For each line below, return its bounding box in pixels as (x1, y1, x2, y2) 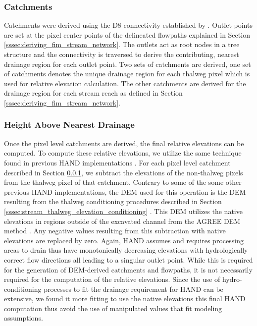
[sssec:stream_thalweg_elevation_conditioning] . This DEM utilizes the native (4, 206, 243, 216)
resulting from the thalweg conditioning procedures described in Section (4, 196, 222, 207)
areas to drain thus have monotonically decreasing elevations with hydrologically (4, 245, 248, 255)
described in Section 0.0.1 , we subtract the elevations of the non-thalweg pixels (4, 167, 243, 177)
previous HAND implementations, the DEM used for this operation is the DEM (4, 186, 246, 197)
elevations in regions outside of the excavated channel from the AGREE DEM (4, 216, 240, 226)
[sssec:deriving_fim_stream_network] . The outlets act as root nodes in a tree (4, 39, 240, 50)
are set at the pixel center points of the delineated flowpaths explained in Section (4, 29, 250, 40)
